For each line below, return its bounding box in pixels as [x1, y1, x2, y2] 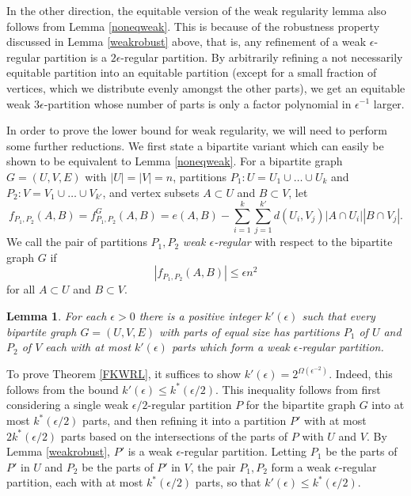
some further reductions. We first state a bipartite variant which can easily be [6, 137, 384, 153]
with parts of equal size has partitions [159, 323, 340, 339]
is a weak [127, 443, 173, 460]
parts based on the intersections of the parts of [60, 427, 288, 444]
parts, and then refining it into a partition [82, 412, 287, 429]
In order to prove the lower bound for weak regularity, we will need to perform [6, 122, 388, 138]
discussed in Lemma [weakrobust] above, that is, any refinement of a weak [6, 33, 367, 50]
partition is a [44, 48, 107, 65]
